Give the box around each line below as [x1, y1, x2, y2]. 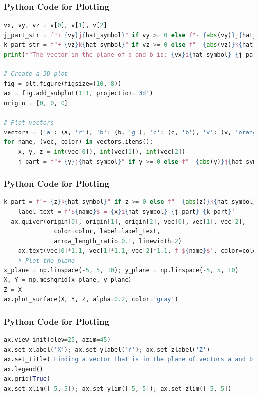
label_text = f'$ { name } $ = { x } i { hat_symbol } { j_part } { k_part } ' [18, 208, 235, 215]
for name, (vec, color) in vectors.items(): [4, 138, 153, 146]
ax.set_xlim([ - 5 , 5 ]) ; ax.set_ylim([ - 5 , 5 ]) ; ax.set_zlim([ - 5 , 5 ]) [4, 385, 232, 393]
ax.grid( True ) [4, 375, 51, 383]
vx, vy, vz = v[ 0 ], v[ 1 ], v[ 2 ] [4, 22, 107, 29]
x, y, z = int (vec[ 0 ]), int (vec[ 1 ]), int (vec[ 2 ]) [18, 148, 186, 155]
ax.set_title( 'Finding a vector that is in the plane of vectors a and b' [4, 356, 257, 363]
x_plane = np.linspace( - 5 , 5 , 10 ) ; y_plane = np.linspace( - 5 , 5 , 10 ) [4, 266, 239, 274]
